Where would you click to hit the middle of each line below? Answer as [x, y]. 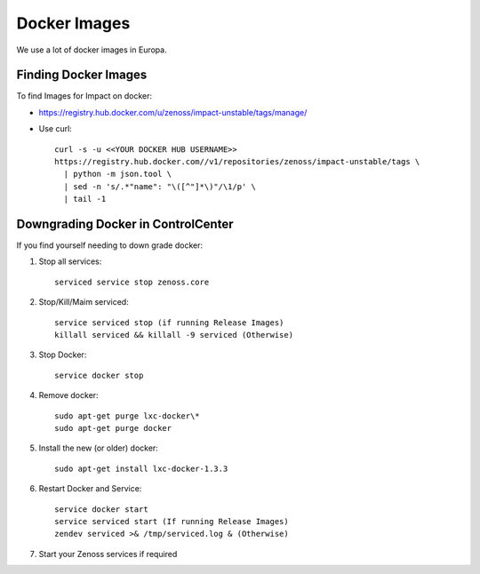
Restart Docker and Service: [90, 489]
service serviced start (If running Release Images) [172, 521]
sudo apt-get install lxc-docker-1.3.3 [141, 468]
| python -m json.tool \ [118, 174]
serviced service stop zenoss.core [132, 282]
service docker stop [99, 375]
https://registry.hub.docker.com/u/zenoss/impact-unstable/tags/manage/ [173, 112]
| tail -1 [85, 199]
